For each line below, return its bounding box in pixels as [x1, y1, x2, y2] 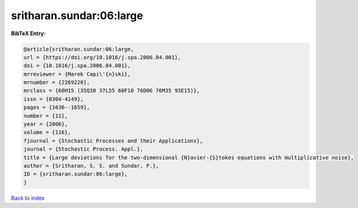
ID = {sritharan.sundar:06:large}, [23, 170, 128, 178]
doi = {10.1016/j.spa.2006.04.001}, [23, 63, 131, 69]
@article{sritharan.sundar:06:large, [23, 45, 134, 52]
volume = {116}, [23, 129, 72, 136]
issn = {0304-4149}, [23, 95, 84, 103]
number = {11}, [23, 112, 68, 119]
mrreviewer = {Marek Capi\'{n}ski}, [23, 70, 131, 77]
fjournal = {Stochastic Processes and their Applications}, [23, 137, 203, 144]
